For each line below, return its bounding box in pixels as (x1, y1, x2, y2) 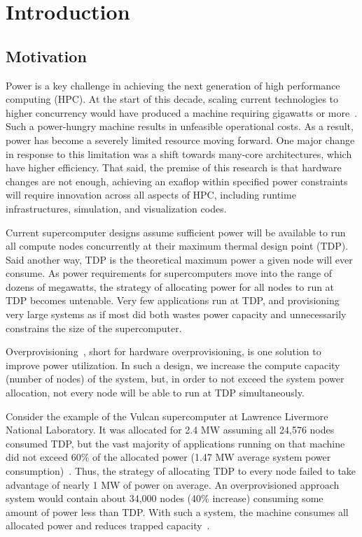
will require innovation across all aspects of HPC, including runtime (6, 187, 296, 202)
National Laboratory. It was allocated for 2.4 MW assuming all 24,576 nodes (6, 422, 335, 437)
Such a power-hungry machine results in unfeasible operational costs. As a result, (6, 119, 354, 134)
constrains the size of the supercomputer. (6, 320, 182, 335)
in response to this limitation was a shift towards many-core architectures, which (6, 146, 352, 161)
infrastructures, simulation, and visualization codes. (6, 201, 227, 215)
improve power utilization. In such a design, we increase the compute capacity (6, 357, 340, 372)
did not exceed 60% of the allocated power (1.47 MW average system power (6, 450, 331, 464)
